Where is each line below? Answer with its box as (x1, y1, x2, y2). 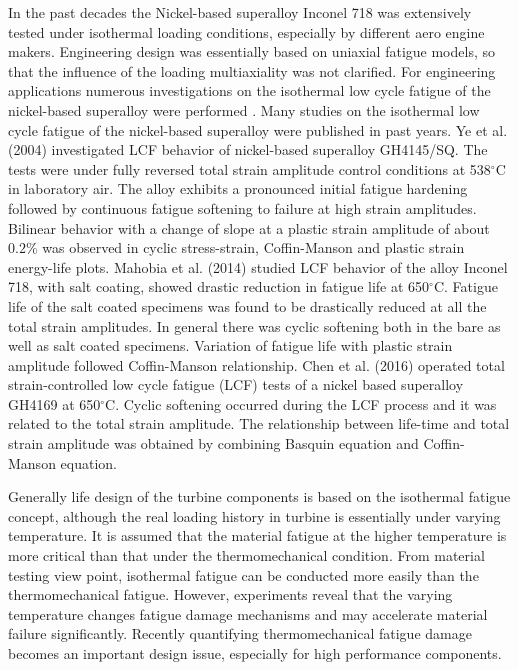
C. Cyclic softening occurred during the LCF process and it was (105, 393, 497, 414)
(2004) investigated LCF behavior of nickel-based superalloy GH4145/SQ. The (8, 139, 488, 160)
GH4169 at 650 (8, 393, 101, 414)
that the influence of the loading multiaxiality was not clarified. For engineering (8, 60, 496, 81)
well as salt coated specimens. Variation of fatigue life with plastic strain (8, 335, 453, 356)
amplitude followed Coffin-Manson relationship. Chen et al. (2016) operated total (8, 354, 505, 375)
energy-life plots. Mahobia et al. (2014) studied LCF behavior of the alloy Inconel (8, 256, 508, 277)
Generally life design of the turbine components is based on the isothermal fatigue (8, 486, 511, 507)
